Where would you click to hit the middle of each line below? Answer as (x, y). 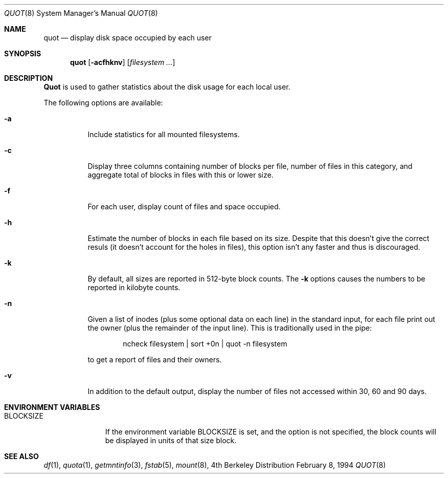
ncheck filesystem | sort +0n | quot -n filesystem (205, 344)
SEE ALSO (21, 456)
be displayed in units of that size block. (171, 440)
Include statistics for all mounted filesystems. (164, 134)
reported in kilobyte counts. (134, 287)
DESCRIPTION (29, 78)
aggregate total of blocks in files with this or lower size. (181, 175)
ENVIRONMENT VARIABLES (52, 407)
